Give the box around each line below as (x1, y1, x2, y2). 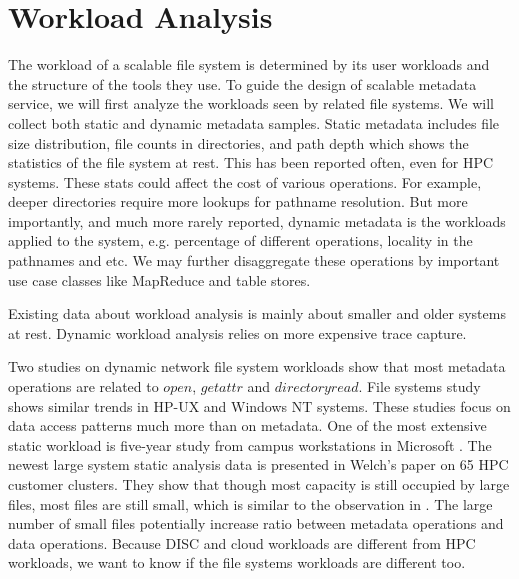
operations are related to (8, 376, 159, 397)
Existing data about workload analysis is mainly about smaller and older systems (8, 303, 506, 324)
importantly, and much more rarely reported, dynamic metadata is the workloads (8, 210, 506, 231)
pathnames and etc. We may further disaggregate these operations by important (8, 250, 500, 271)
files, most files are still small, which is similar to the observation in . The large (8, 493, 493, 514)
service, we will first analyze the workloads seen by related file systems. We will (8, 93, 494, 114)
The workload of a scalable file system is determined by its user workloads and (8, 54, 490, 75)
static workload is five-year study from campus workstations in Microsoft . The (8, 434, 492, 455)
